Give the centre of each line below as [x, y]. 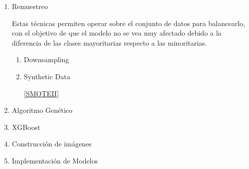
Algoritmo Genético [42, 110]
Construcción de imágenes [52, 144]
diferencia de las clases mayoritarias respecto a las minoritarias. [109, 42]
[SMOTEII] [41, 93]
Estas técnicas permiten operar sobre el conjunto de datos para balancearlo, [129, 23]
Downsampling [46, 59]
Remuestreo [30, 6]
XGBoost [26, 127]
